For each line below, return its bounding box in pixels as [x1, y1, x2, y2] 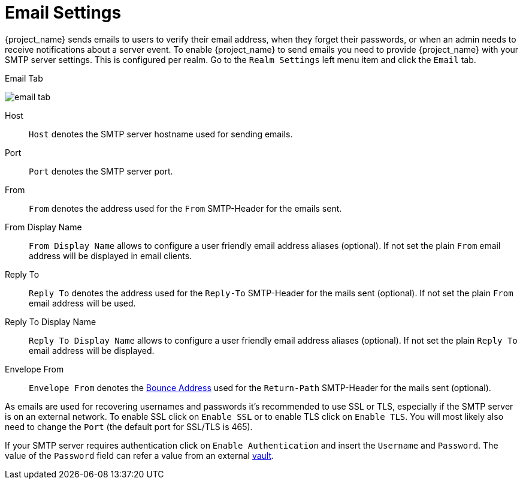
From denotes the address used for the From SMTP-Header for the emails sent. [29, 203, 342, 214]
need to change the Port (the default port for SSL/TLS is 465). [5, 421, 253, 432]
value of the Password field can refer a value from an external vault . [5, 450, 274, 461]
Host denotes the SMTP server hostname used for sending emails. [29, 128, 293, 139]
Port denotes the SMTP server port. [29, 166, 173, 176]
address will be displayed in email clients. [29, 250, 192, 261]
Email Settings [5, 2, 122, 23]
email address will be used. [29, 297, 136, 308]
